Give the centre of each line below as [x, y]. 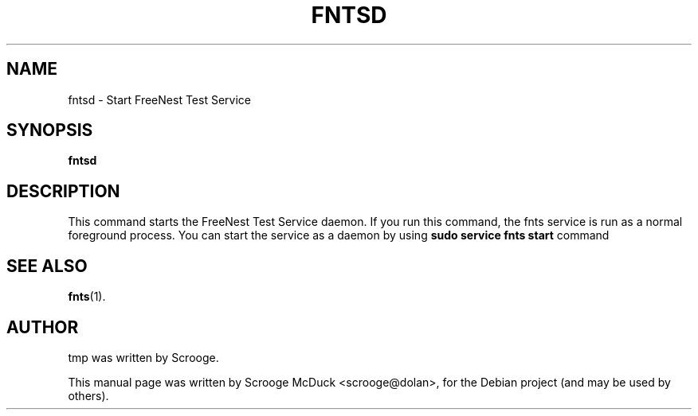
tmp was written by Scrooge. [143, 357]
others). [88, 395]
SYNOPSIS [50, 130]
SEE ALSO [47, 266]
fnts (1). [87, 297]
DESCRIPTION [63, 191]
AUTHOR [43, 327]
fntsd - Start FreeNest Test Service [159, 99]
